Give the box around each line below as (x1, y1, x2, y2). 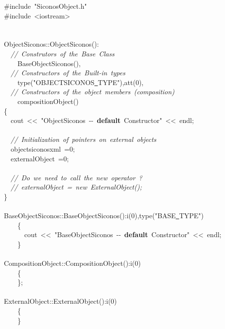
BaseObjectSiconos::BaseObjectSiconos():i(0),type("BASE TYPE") (4, 210, 204, 221)
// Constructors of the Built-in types (11, 68, 125, 78)
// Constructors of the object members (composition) (11, 87, 174, 97)
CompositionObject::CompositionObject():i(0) (4, 258, 141, 268)
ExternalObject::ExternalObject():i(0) (4, 296, 117, 306)
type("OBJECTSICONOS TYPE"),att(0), (17, 77, 144, 87)
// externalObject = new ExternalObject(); (11, 182, 142, 192)
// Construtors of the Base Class (11, 48, 115, 58)
